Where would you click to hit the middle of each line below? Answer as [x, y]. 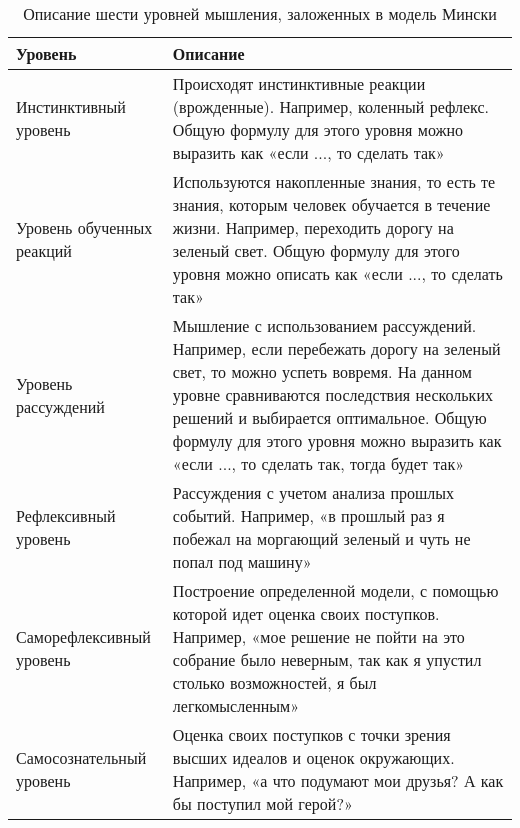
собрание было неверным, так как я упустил [327, 659]
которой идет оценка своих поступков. [306, 613]
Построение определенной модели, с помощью [335, 590]
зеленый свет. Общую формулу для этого [316, 250]
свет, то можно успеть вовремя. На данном [322, 371]
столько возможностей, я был [274, 682]
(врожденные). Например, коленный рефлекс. [330, 106]
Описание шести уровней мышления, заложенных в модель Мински [260, 13]
